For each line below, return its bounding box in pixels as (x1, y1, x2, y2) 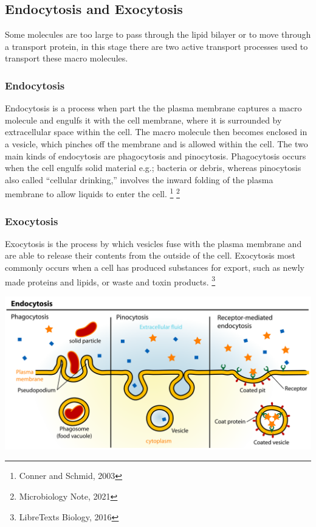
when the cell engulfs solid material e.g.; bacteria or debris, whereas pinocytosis (5, 161, 301, 174)
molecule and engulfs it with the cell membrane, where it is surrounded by (5, 113, 282, 126)
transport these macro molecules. (5, 52, 128, 65)
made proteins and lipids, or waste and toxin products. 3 (5, 273, 216, 288)
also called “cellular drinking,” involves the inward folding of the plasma (5, 173, 273, 186)
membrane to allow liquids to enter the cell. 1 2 (5, 186, 180, 200)
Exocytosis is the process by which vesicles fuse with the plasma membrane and (5, 237, 302, 250)
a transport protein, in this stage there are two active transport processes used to (5, 40, 308, 52)
